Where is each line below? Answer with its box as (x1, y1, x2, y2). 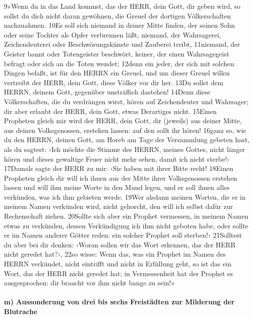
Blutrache (4, 306, 38, 316)
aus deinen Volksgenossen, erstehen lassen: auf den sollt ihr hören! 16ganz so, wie (4, 125, 247, 135)
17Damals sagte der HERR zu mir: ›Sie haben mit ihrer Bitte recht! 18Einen (4, 163, 234, 173)
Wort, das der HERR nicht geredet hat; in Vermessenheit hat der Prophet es (4, 268, 233, 278)
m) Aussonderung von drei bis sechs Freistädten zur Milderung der (4, 297, 235, 307)
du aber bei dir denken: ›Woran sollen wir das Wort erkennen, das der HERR (4, 239, 236, 249)
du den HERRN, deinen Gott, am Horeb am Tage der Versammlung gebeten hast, (4, 134, 250, 145)
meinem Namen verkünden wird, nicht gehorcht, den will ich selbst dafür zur (4, 201, 234, 211)
